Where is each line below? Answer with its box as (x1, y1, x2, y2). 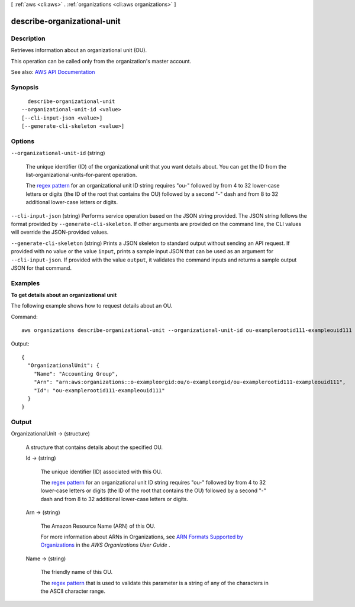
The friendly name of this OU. (40, 569, 112, 576)
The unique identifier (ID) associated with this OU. (40, 468, 162, 475)
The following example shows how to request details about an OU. (11, 302, 173, 309)
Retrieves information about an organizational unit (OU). (11, 47, 147, 54)
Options (11, 137, 35, 145)
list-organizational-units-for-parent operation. (25, 171, 137, 178)
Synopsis (11, 83, 38, 91)
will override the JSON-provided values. (11, 228, 109, 236)
